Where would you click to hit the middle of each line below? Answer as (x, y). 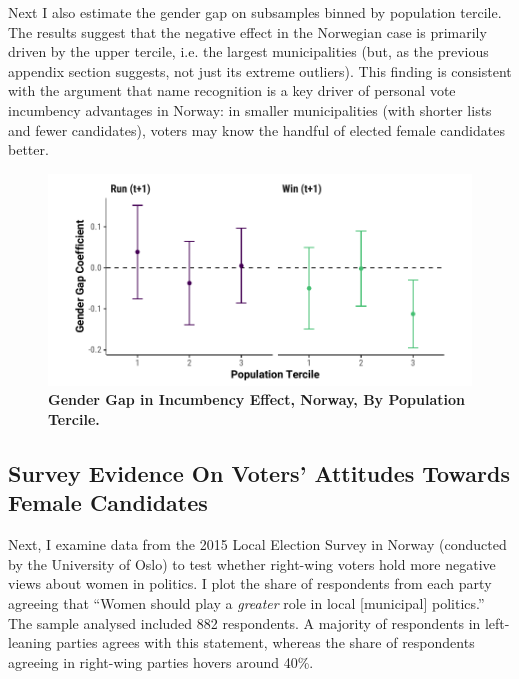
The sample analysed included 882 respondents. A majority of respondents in (244, 622)
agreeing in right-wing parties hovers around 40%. (161, 661)
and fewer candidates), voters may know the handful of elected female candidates (256, 129)
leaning (30, 642)
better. (28, 149)
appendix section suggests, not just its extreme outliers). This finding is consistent (260, 70)
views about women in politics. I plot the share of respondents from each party (250, 583)
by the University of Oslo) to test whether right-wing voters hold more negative (252, 563)
